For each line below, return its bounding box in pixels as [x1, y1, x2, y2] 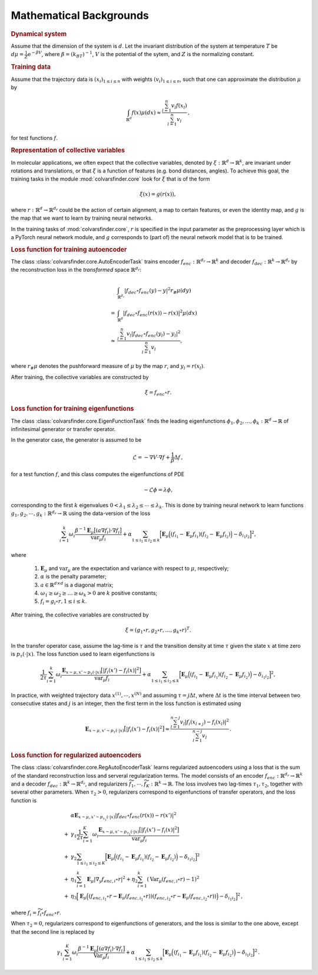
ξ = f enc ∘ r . [144, 389, 172, 397]
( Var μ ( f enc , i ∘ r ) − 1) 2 [147, 875, 200, 884]
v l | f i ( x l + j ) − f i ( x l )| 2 [180, 718, 229, 726]
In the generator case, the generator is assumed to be [11, 436, 142, 444]
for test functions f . [11, 135, 58, 142]
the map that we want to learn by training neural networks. [11, 214, 153, 221]
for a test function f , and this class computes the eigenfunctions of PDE [11, 471, 185, 478]
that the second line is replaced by [11, 928, 95, 935]
